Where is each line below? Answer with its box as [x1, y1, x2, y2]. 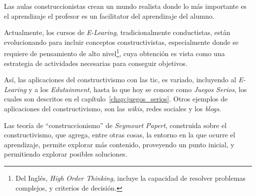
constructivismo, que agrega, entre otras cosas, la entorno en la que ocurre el [4, 130, 235, 140]
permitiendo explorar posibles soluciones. [4, 149, 128, 159]
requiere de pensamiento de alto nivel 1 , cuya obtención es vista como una [4, 47, 225, 59]
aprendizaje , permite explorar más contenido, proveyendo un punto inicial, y [4, 139, 234, 149]
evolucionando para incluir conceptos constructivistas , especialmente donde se [4, 36, 239, 47]
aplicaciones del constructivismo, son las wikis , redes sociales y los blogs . [4, 103, 221, 113]
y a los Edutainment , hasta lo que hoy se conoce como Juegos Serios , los [29, 84, 247, 94]
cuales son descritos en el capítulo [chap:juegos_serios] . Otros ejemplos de [4, 94, 228, 104]
